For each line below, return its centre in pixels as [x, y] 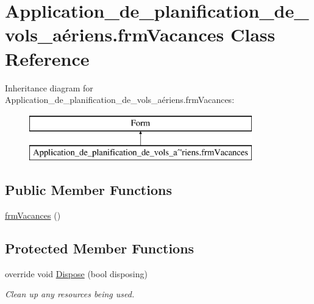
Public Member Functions [88, 190]
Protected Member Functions [100, 248]
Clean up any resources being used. [70, 294]
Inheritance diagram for [49, 87]
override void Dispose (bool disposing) [76, 273]
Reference [47, 58]
